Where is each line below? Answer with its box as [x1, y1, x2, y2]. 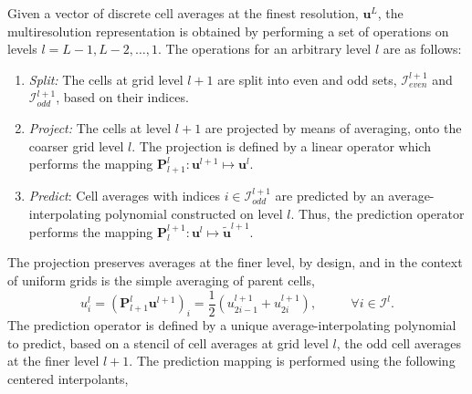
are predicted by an [275, 185, 384, 204]
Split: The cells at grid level [28, 69, 184, 88]
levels [7, 39, 37, 58]
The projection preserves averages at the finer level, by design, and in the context [7, 253, 463, 272]
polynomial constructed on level [105, 203, 283, 223]
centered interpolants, [7, 368, 129, 388]
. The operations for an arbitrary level [158, 39, 372, 58]
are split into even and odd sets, [217, 69, 397, 88]
